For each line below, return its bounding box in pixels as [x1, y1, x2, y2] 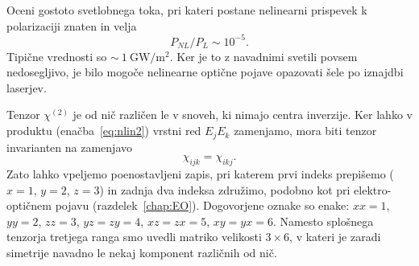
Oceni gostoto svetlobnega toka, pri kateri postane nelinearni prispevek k [6, 2, 367, 18]
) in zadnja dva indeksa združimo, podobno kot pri [99, 181, 351, 198]
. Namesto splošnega [272, 212, 374, 229]
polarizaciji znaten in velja [6, 17, 137, 34]
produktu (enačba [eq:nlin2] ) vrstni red [6, 122, 201, 139]
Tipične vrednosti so [6, 47, 107, 64]
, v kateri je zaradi [289, 228, 381, 245]
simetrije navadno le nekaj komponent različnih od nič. [6, 243, 277, 260]
